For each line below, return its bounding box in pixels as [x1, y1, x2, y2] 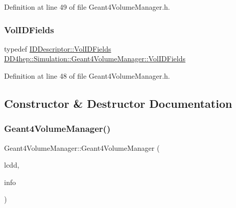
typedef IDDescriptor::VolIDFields [4, 43, 111, 54]
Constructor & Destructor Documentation [4, 95, 232, 111]
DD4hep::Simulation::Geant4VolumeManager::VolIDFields [4, 53, 185, 64]
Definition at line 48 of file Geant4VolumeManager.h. [4, 71, 170, 81]
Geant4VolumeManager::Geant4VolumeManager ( [4, 142, 160, 153]
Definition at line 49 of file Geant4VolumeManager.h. [4, 2, 170, 12]
